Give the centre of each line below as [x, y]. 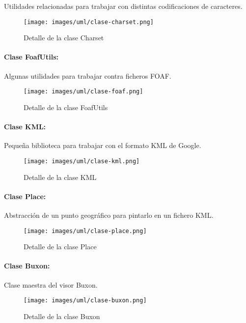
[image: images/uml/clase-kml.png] [82, 161]
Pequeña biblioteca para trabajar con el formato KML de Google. [103, 145]
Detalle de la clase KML [60, 177]
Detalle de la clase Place [60, 247]
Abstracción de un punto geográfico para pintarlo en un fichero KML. [109, 215]
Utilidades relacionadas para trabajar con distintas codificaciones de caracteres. [123, 6]
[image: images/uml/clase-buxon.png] [85, 301]
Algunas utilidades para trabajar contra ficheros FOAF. [88, 75]
